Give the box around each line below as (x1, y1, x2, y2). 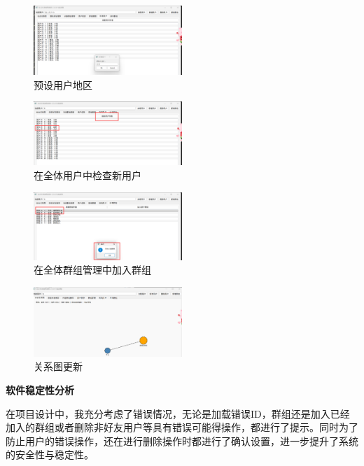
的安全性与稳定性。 (6, 447, 94, 462)
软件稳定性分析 (6, 382, 74, 397)
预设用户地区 (34, 77, 92, 92)
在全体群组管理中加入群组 (34, 262, 151, 277)
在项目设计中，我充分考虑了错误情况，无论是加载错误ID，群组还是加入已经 (6, 406, 350, 421)
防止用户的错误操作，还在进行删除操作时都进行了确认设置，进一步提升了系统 (6, 433, 358, 448)
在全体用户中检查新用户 (34, 168, 141, 183)
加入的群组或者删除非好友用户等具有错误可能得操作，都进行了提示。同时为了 (6, 420, 358, 435)
